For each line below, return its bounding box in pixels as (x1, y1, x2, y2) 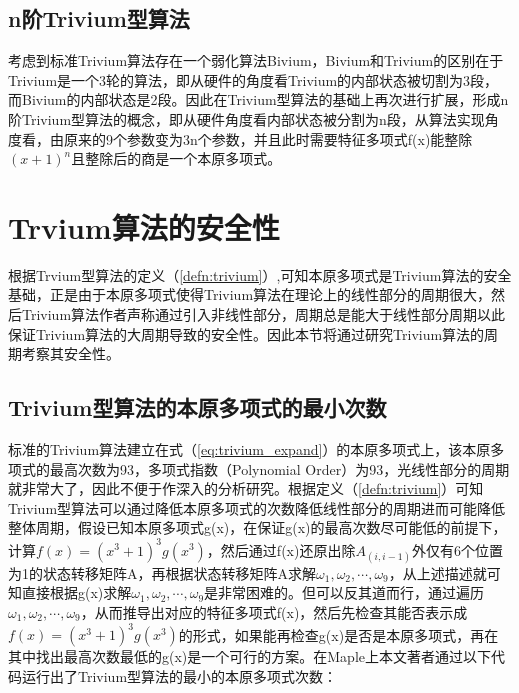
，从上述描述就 (388, 562, 487, 583)
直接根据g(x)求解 (21, 582, 132, 603)
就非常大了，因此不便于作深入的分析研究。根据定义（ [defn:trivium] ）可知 (8, 478, 484, 499)
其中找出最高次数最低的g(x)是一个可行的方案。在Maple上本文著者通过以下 (8, 646, 492, 666)
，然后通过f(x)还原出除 (206, 539, 356, 560)
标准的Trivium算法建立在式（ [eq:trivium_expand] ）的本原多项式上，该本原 (8, 439, 491, 460)
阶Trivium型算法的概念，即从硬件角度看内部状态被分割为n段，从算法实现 (8, 108, 485, 129)
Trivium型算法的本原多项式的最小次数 (8, 392, 387, 423)
